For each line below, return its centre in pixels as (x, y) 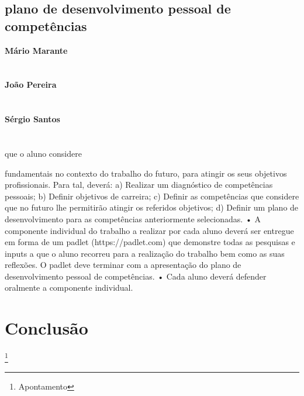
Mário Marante (36, 50)
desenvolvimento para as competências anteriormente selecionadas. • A (133, 218)
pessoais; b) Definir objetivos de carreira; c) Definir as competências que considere (152, 196)
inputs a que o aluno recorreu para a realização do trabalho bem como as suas (145, 253)
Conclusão (46, 328)
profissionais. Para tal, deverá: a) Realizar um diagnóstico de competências (139, 185)
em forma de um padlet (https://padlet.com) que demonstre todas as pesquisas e (150, 242)
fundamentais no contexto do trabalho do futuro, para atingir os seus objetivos (146, 173)
